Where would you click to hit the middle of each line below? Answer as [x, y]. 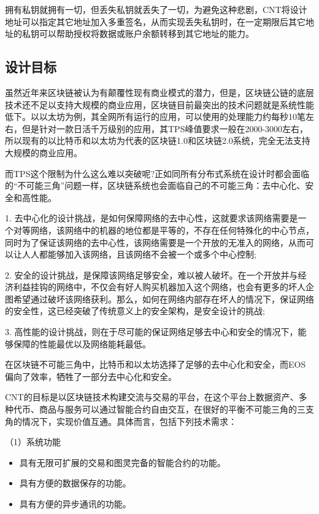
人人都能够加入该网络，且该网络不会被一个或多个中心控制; [139, 254]
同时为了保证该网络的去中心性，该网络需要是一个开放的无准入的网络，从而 [155, 242]
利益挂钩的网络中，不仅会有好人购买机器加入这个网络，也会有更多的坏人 [159, 287]
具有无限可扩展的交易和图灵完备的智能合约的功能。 [122, 462]
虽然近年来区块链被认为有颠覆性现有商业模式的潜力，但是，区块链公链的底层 [159, 92]
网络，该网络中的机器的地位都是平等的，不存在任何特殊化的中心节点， [172, 230]
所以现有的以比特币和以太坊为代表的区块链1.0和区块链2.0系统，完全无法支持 [158, 140]
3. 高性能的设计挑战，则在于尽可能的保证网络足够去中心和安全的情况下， [152, 332]
